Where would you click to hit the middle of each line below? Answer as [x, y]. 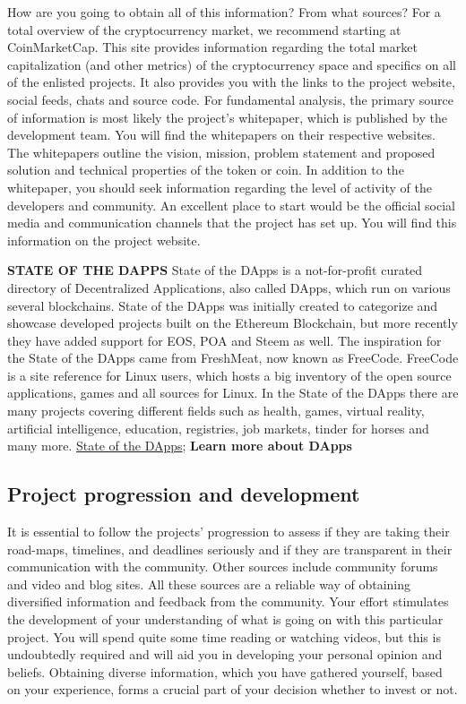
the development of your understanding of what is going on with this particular [225, 619]
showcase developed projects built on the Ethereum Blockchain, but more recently [233, 323]
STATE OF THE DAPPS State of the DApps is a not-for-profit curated [215, 270]
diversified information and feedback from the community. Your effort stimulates [228, 601]
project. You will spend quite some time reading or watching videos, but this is [224, 636]
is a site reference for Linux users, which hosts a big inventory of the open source [229, 375]
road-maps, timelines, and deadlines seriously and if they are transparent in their [230, 549]
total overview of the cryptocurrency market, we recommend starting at [204, 29]
